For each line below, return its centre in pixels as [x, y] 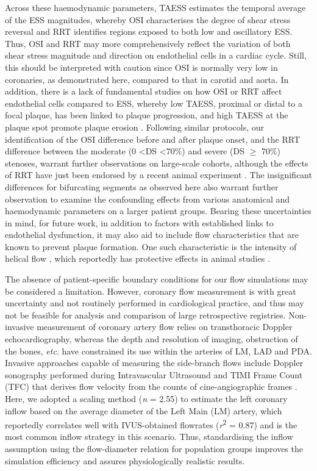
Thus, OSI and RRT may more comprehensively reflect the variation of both [148, 43]
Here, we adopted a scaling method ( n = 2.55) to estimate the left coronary [146, 398]
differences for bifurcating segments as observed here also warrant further [142, 186]
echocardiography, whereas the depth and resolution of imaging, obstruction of [151, 339]
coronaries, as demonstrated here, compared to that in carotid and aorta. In [147, 79]
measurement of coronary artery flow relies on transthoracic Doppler [165, 327]
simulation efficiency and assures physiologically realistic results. [125, 460]
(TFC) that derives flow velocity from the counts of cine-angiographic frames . [151, 387]
